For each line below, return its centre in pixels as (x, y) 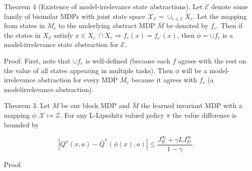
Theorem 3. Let (27, 105)
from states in (25, 25)
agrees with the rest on (212, 60)
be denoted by (187, 25)
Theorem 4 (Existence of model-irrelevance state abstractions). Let (103, 6)
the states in (22, 35)
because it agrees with (164, 80)
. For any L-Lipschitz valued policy (112, 115)
